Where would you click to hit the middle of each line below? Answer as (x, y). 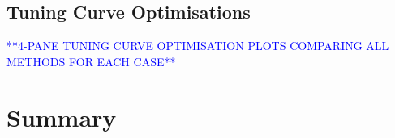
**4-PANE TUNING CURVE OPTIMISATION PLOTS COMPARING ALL (198, 46)
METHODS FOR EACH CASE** (91, 61)
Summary (62, 117)
